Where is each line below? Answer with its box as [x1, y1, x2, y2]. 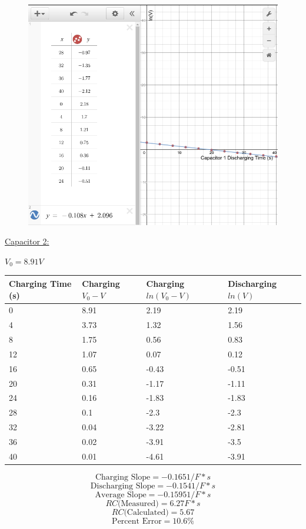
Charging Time [9, 277, 72, 289]
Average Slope [95, 490, 147, 499]
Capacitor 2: [5, 235, 49, 247]
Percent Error [112, 517, 162, 525]
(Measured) [118, 499, 159, 508]
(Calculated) [124, 508, 169, 517]
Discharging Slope [90, 481, 155, 490]
